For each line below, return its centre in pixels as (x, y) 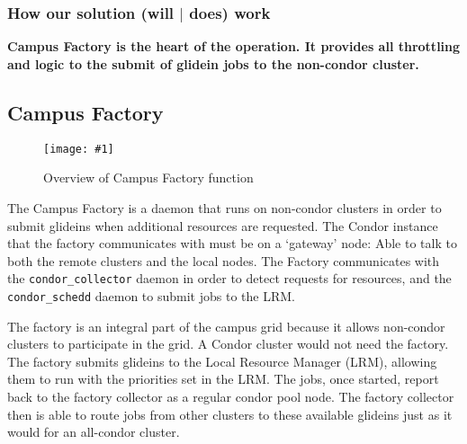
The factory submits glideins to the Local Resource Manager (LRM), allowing (222, 361)
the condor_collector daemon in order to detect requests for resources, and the (229, 278)
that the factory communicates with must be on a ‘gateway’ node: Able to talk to (232, 243)
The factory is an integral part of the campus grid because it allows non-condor (226, 326)
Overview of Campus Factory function (148, 178)
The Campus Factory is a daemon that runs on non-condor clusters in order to (225, 207)
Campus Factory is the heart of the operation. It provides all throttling (234, 46)
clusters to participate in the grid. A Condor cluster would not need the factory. (228, 344)
